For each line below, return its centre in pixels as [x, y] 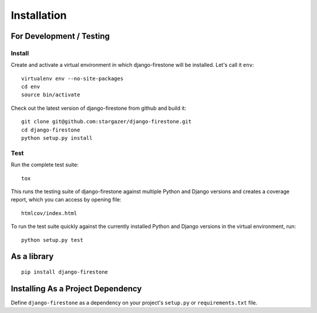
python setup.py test [52, 240]
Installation [39, 15]
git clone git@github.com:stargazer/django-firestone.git [107, 122]
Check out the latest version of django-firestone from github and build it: [99, 108]
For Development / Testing [60, 36]
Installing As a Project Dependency [76, 289]
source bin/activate [51, 95]
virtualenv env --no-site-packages [72, 78]
